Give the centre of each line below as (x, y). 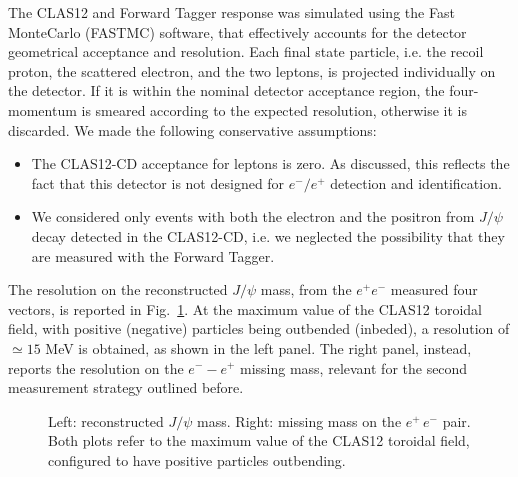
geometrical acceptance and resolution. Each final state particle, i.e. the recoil (246, 51)
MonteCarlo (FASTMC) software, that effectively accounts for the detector (237, 31)
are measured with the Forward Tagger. (153, 255)
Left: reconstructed (106, 420)
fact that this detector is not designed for (158, 182)
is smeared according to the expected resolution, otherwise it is (274, 109)
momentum (42, 109)
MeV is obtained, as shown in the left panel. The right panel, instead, (258, 347)
